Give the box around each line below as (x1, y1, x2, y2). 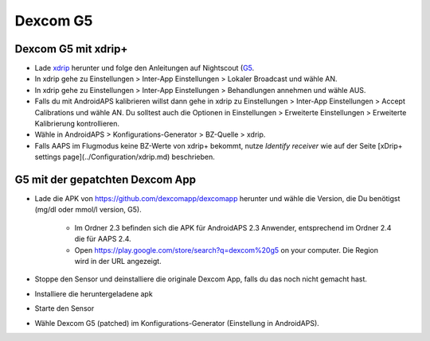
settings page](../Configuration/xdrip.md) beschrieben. (34, 152, 215, 162)
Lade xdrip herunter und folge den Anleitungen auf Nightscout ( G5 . (34, 64, 255, 73)
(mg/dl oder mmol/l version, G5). (34, 205, 143, 215)
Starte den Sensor (34, 304, 95, 313)
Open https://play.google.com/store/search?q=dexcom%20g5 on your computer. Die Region (74, 245, 378, 254)
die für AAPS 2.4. (74, 234, 131, 244)
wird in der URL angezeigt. (74, 257, 162, 266)
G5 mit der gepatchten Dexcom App (14, 173, 197, 186)
